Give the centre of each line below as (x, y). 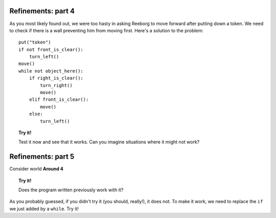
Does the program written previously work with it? (71, 190)
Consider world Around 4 (37, 169)
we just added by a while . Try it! (44, 209)
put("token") (35, 42)
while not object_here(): (51, 71)
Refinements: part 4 (42, 11)
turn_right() (56, 85)
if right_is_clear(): (56, 78)
